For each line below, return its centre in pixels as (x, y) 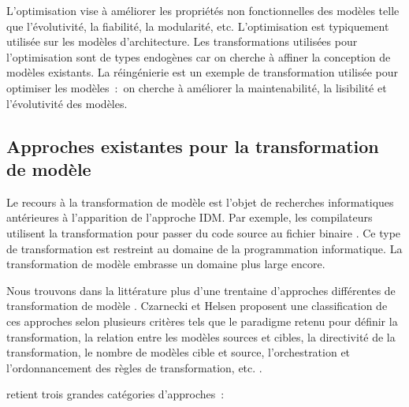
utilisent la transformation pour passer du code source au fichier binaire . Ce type (204, 232)
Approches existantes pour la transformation (193, 146)
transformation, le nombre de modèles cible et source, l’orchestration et (178, 352)
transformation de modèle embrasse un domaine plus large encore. (166, 264)
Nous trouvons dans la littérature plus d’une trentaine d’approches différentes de (201, 290)
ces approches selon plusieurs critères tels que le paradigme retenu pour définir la (202, 321)
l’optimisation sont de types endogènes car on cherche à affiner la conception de (199, 56)
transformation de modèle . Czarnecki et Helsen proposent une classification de (197, 306)
